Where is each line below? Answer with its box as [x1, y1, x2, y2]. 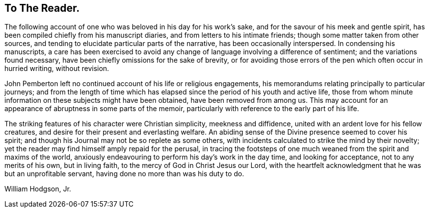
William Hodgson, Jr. [4, 185, 71, 193]
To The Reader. [4, 2, 80, 14]
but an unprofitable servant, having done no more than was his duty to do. [4, 169, 244, 178]
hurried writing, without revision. [4, 64, 109, 73]
